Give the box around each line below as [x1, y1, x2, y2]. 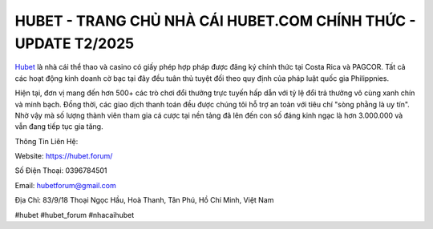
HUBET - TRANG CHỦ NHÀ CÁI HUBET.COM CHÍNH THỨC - [14, 12, 416, 30]
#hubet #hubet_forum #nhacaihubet [14, 210, 135, 219]
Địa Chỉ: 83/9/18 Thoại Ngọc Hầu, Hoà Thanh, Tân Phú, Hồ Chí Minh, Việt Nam [14, 195, 274, 205]
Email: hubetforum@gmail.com [14, 180, 116, 190]
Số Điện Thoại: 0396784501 [14, 166, 107, 175]
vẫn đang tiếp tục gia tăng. [14, 122, 103, 131]
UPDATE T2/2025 [14, 34, 135, 52]
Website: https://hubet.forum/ [14, 151, 113, 161]
